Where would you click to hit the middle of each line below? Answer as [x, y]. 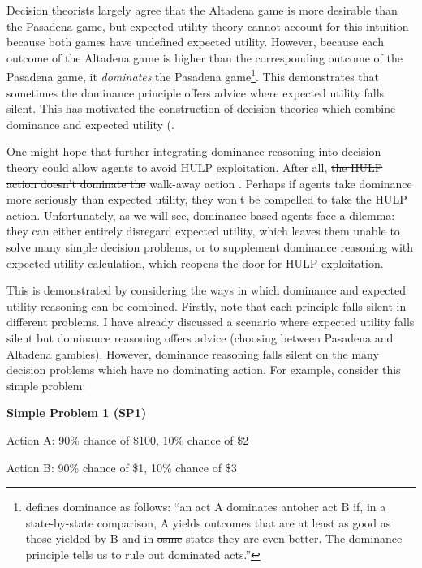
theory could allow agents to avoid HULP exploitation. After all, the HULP [195, 167]
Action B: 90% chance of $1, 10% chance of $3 [122, 467]
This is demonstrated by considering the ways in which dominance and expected [206, 290]
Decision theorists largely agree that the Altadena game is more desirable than [202, 10]
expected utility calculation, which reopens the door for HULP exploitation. [195, 262]
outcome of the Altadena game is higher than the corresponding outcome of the [205, 57]
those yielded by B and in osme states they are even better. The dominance [214, 538]
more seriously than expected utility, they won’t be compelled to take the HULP [207, 199]
